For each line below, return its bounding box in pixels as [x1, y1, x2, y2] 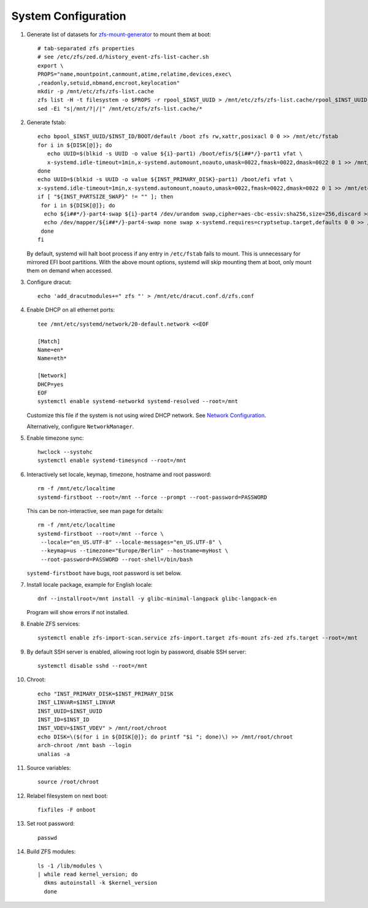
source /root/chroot [37, 778, 99, 786]
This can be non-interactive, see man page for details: [26, 507, 164, 514]
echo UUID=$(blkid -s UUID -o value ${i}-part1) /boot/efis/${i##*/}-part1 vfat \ [47, 151, 303, 157]
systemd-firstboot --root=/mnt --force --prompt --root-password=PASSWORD [37, 493, 267, 501]
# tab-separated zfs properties [37, 45, 135, 52]
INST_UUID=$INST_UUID [37, 707, 102, 714]
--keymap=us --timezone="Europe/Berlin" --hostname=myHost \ [40, 547, 229, 554]
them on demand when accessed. [26, 267, 113, 275]
